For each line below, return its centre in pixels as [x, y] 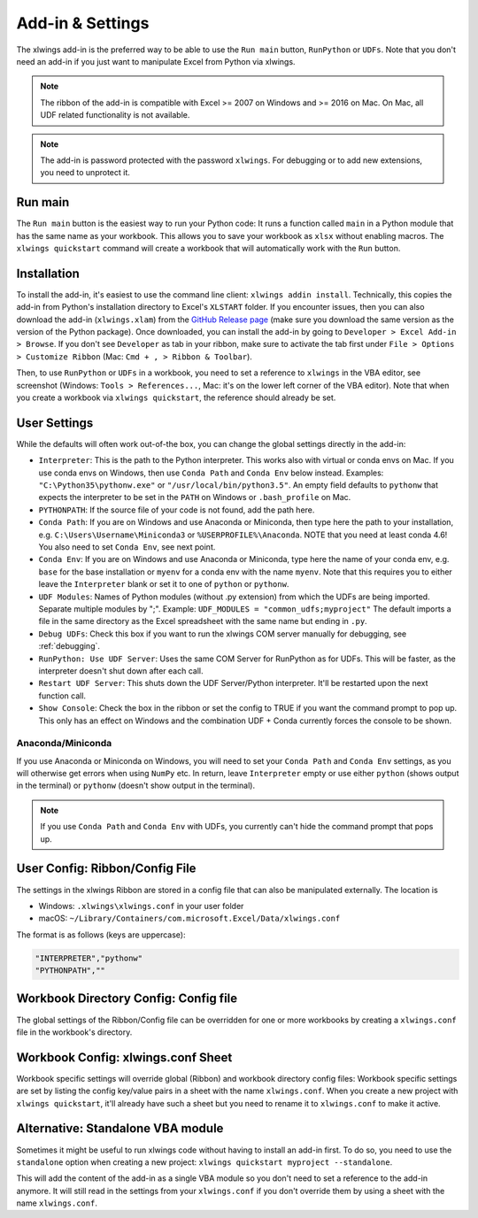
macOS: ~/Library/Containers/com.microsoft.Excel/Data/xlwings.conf [189, 918]
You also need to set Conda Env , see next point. [127, 547]
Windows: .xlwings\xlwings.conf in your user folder [141, 906]
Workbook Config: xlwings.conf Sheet [124, 1057]
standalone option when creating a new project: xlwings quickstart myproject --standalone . [204, 1162]
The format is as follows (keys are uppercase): [101, 935]
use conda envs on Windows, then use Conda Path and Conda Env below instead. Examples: [211, 473]
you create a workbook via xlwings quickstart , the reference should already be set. [176, 397]
